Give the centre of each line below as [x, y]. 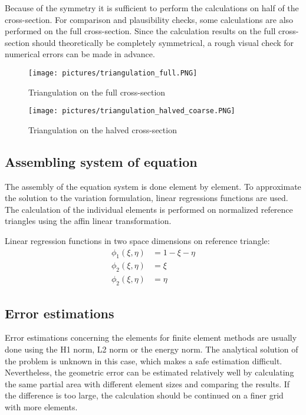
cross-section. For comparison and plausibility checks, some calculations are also [149, 19]
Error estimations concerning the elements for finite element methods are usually [151, 337]
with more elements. [41, 406]
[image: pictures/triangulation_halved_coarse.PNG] [132, 111]
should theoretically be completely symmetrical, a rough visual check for [163, 42]
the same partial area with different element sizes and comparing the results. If [147, 383]
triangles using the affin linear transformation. [88, 221]
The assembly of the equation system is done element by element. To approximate [153, 186]
